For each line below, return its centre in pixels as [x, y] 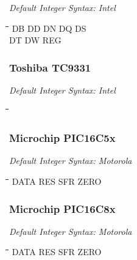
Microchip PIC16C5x [62, 138]
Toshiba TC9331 [50, 67]
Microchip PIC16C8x [62, 208]
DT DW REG [35, 40]
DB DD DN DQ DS [49, 28]
